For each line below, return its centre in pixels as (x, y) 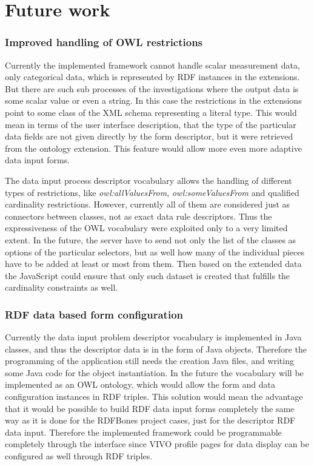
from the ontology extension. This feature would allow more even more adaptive (153, 148)
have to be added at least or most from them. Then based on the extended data (153, 264)
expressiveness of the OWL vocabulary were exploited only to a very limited (146, 228)
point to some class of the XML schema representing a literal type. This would (151, 112)
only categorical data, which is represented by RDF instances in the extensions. (152, 77)
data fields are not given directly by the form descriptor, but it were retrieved (149, 136)
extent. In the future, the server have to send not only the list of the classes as (151, 239)
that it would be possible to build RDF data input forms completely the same (150, 408)
